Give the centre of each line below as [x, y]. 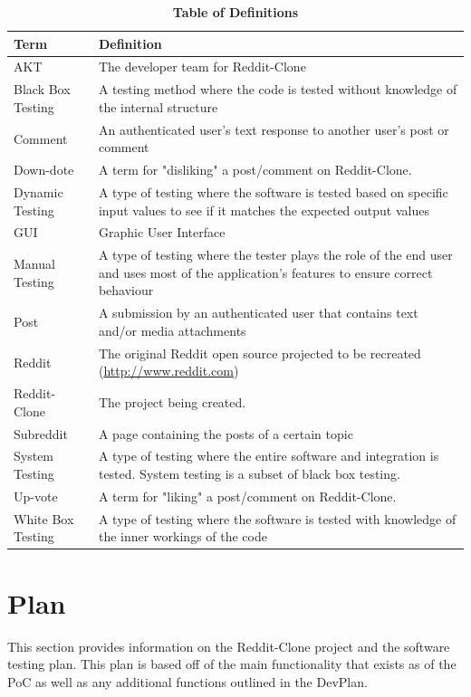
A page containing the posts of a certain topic [226, 433]
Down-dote [44, 170]
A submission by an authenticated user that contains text [258, 313]
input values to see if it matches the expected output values [264, 210]
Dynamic [38, 192]
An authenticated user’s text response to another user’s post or [274, 129]
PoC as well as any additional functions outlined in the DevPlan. [187, 681]
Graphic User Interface [162, 232]
